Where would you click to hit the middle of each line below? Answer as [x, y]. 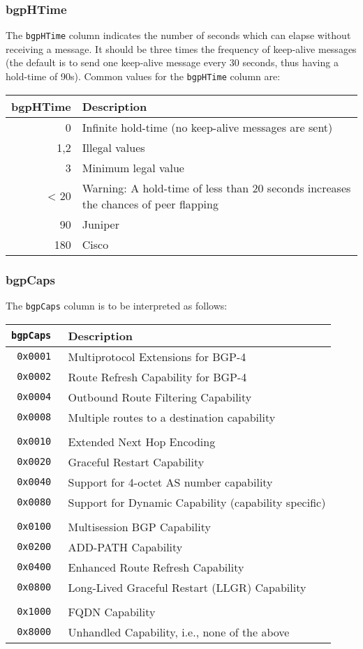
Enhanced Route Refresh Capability [156, 567]
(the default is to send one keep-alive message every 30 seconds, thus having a [172, 62]
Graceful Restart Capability [136, 461]
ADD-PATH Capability [125, 547]
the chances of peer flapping [150, 204]
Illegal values [113, 147]
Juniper [101, 224]
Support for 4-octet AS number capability [170, 482]
